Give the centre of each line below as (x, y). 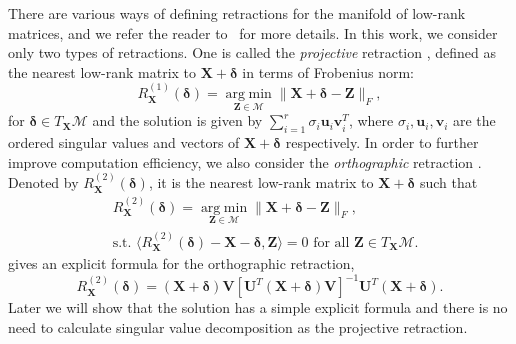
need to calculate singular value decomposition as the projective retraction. (238, 326)
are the (474, 120)
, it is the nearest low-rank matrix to (261, 182)
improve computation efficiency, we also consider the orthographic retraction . (245, 161)
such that (448, 182)
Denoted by (43, 182)
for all (331, 242)
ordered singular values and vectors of (124, 142)
